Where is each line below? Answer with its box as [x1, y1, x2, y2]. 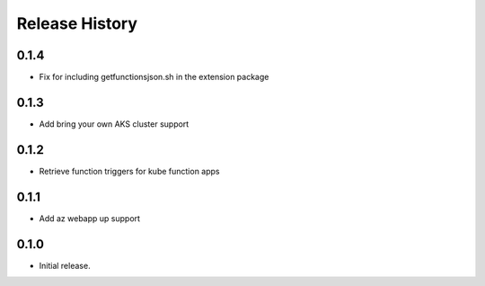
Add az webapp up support [39, 212, 141, 224]
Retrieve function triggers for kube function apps [39, 165, 220, 176]
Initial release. [39, 260, 91, 271]
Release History [16, 13, 138, 33]
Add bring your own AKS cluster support [39, 118, 190, 130]
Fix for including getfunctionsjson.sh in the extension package [39, 72, 269, 83]
